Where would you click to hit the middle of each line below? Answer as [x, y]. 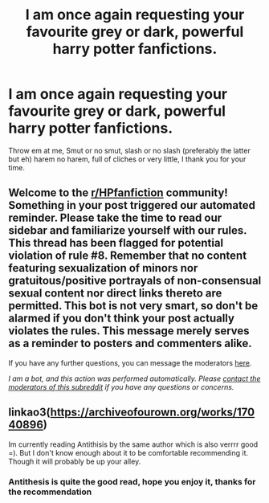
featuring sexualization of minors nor [103, 268]
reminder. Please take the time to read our [115, 218]
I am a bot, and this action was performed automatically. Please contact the [134, 378]
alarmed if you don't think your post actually [122, 319]
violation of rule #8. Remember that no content [128, 256]
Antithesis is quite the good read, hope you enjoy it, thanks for [132, 482]
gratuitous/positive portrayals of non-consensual [135, 281]
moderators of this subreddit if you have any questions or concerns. [121, 386]
